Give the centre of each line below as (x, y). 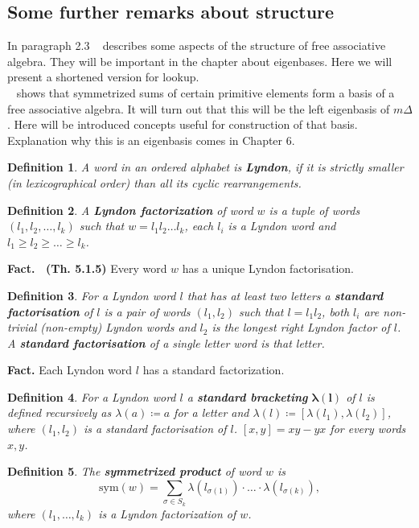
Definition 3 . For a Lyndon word (92, 295)
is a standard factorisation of (155, 429)
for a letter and (212, 412)
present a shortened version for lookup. (103, 77)
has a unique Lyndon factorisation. (268, 268)
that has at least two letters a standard (285, 295)
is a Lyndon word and (282, 226)
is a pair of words (147, 311)
